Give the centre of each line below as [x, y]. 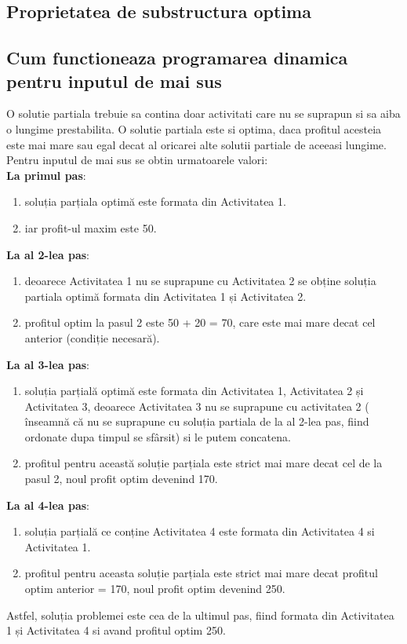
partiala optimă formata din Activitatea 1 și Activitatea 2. [165, 296]
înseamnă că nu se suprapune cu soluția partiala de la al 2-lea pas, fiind [197, 421]
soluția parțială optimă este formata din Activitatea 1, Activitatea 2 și [194, 391]
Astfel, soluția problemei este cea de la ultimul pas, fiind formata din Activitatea [200, 615]
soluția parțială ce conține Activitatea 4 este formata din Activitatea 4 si [200, 531]
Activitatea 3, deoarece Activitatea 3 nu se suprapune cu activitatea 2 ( [197, 406]
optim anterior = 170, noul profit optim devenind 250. [155, 589]
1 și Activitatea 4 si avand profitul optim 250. [116, 630]
